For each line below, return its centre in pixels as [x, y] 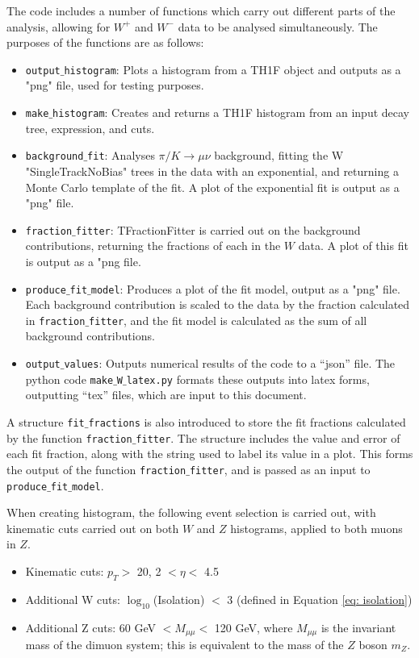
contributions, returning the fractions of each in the [153, 246]
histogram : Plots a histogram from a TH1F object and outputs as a [233, 69]
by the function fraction [69, 437]
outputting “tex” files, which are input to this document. [166, 395]
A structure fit [46, 421]
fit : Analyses [121, 155]
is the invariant [358, 627]
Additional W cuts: [73, 599]
